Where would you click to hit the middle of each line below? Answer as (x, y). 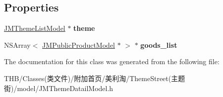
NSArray (17, 45)
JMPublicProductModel (79, 45)
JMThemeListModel (35, 28)
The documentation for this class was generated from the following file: (112, 61)
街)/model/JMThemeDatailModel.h (59, 88)
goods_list (159, 45)
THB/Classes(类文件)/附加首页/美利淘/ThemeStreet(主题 (95, 78)
